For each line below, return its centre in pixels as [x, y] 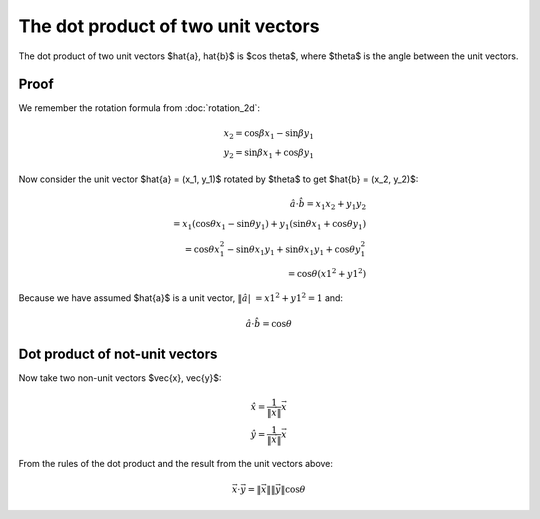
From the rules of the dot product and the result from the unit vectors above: [176, 464]
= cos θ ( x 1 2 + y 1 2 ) [327, 272]
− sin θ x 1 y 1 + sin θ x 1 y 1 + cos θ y [293, 250]
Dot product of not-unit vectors [118, 353]
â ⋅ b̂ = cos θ [268, 323]
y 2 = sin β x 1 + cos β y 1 [269, 154]
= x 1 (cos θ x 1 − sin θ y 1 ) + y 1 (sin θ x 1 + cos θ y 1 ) [270, 225]
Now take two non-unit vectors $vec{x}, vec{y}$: [120, 377]
